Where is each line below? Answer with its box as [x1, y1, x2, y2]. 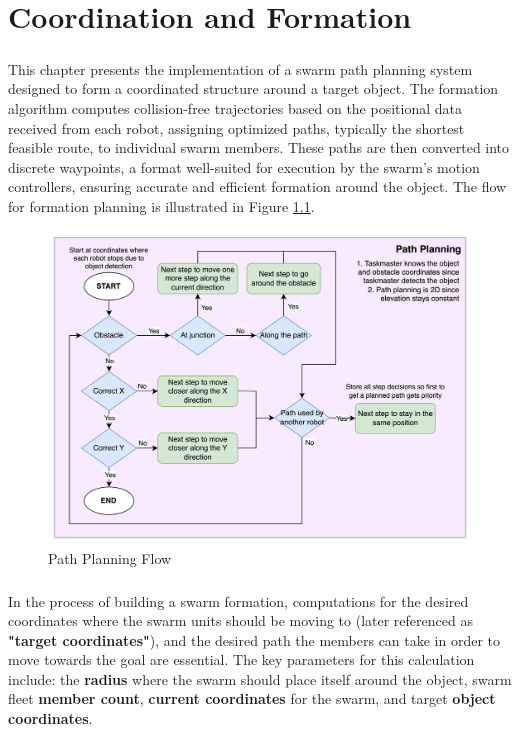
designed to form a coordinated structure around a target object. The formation [8, 78, 499, 99]
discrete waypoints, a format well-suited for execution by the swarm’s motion [8, 156, 480, 177]
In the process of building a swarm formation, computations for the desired [8, 590, 469, 611]
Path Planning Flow [48, 547, 172, 568]
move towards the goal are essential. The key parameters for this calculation [8, 649, 475, 670]
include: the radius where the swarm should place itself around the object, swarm [8, 668, 512, 689]
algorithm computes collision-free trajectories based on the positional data [8, 97, 462, 118]
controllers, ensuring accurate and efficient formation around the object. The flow [8, 176, 507, 197]
